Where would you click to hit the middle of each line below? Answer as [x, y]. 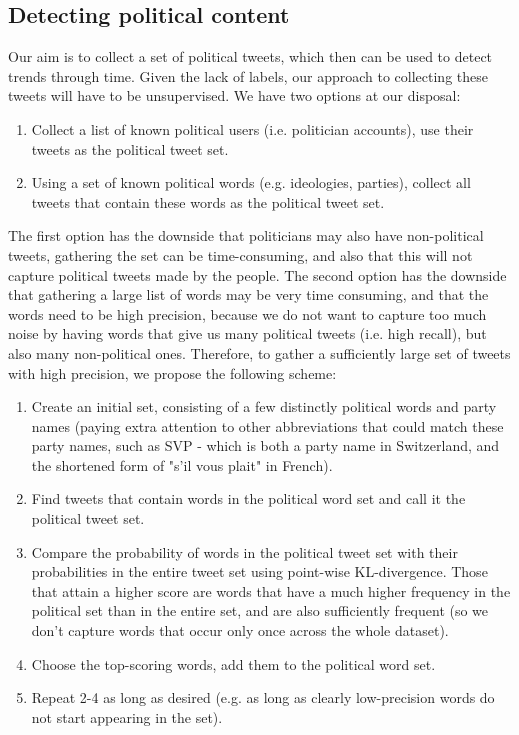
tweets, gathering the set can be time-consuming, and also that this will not [240, 254]
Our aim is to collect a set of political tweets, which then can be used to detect [250, 56]
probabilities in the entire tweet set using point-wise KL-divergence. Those [259, 571]
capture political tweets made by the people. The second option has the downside [257, 274]
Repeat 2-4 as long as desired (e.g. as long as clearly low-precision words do [263, 697]
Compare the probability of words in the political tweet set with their [244, 551]
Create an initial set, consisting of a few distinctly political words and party [264, 406]
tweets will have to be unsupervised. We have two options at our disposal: [234, 95]
